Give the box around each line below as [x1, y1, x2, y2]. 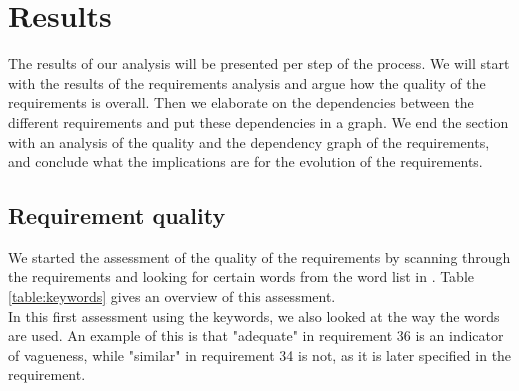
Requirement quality [8, 200, 226, 231]
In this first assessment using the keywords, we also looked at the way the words [8, 305, 500, 326]
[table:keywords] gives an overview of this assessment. [8, 286, 336, 307]
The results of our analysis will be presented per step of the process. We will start [8, 53, 510, 74]
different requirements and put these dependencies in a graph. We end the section [8, 111, 509, 132]
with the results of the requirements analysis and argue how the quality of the [8, 72, 486, 93]
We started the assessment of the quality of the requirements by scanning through [8, 246, 511, 267]
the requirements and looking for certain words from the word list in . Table [8, 266, 475, 287]
